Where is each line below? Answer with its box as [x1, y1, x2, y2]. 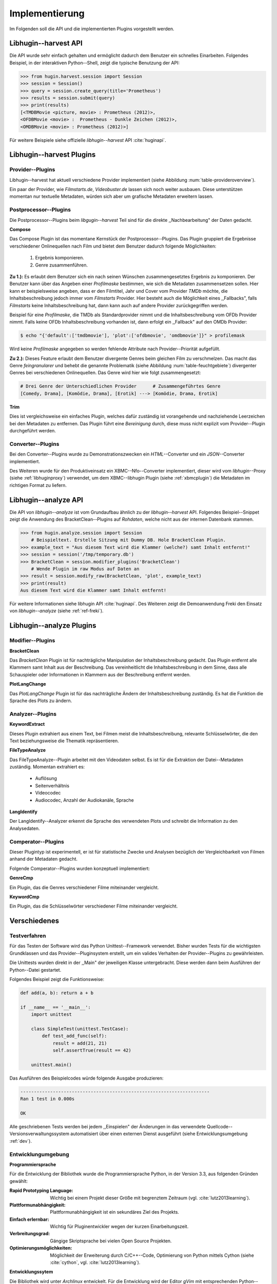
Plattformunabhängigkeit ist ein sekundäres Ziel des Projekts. [50, 1209, 180, 1215]
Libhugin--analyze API [9, 496, 83, 504]
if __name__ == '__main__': [20, 1004, 91, 1010]
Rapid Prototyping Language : [9, 1187, 74, 1194]
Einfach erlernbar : [9, 1216, 50, 1222]
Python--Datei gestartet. [9, 967, 62, 973]
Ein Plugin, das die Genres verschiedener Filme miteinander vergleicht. [9, 884, 159, 891]
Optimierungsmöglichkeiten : [9, 1245, 72, 1251]
